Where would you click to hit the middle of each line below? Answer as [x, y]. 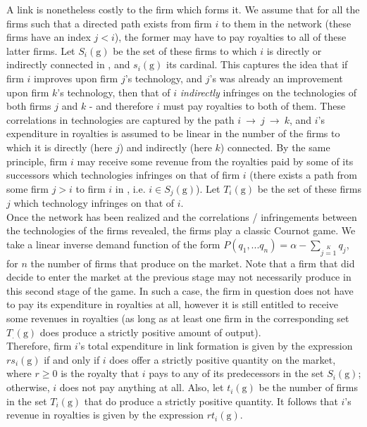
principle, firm [37, 161]
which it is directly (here [60, 147]
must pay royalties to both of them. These [254, 106]
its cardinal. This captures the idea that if [257, 64]
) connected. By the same [275, 147]
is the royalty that [100, 373]
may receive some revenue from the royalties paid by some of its [215, 161]
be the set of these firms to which [185, 50]
